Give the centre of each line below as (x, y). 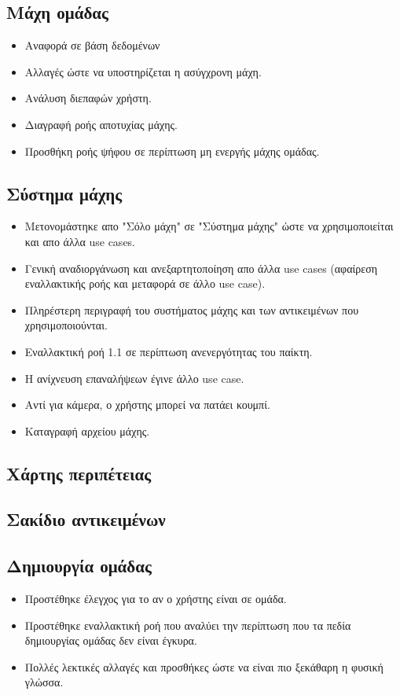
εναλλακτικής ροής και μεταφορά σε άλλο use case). (145, 283)
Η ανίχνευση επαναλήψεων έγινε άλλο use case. (134, 378)
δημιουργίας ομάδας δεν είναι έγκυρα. (111, 640)
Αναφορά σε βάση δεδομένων (92, 45)
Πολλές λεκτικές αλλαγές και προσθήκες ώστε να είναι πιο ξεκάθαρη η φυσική (204, 666)
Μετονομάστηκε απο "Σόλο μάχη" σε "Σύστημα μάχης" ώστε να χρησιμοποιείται (209, 226)
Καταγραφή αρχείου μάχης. (87, 430)
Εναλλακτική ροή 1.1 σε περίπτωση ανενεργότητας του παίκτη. (169, 351)
